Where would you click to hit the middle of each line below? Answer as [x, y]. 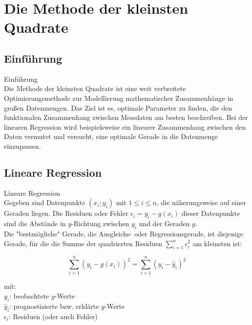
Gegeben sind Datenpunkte [45, 202]
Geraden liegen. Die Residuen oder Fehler [66, 213]
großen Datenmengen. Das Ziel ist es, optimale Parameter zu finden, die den [118, 107]
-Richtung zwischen [100, 223]
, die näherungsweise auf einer [201, 202]
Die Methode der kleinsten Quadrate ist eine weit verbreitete [95, 88]
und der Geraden [164, 223]
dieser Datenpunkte [211, 213]
